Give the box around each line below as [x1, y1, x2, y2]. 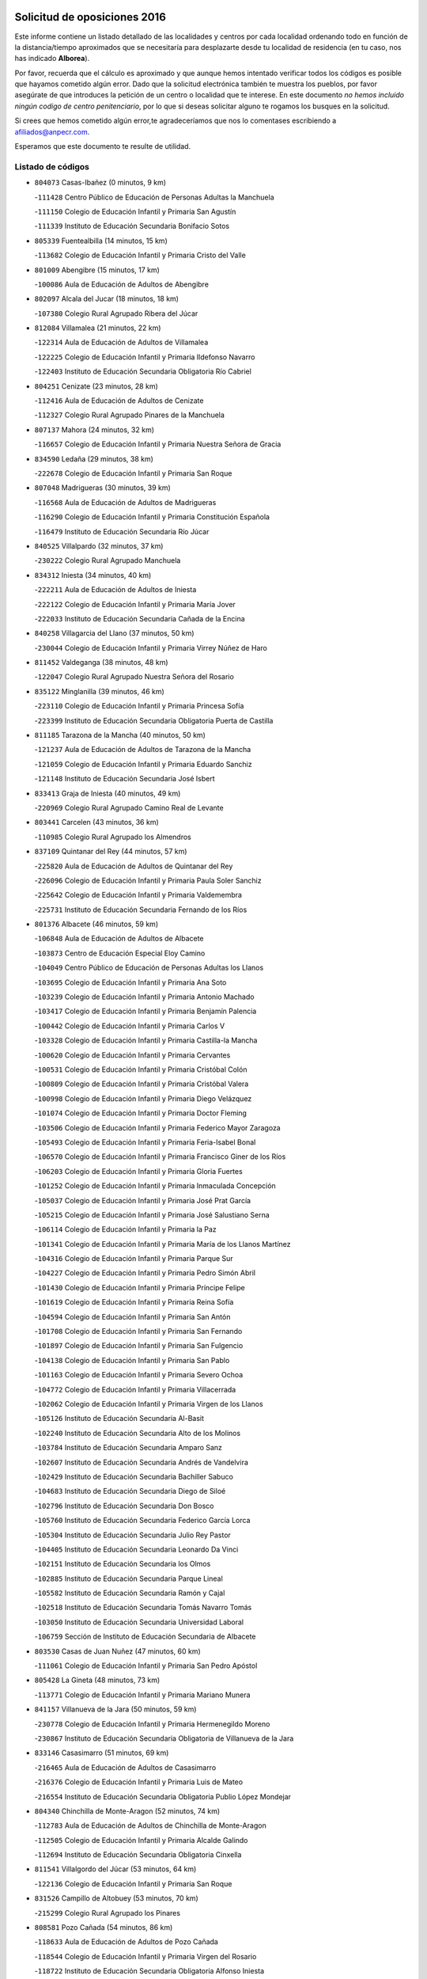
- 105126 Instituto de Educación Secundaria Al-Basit [34, 1414, 205, 1423]
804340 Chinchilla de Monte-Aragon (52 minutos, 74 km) [34, 1806, 221, 1816]
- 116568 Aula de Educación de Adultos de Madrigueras [34, 497, 217, 507]
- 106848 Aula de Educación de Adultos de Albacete [34, 934, 205, 944]
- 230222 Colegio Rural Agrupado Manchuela [34, 556, 181, 565]
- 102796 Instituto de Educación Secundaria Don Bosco [34, 1501, 214, 1510]
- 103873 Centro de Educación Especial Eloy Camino [34, 948, 206, 958]
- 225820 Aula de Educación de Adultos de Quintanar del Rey [34, 861, 233, 871]
